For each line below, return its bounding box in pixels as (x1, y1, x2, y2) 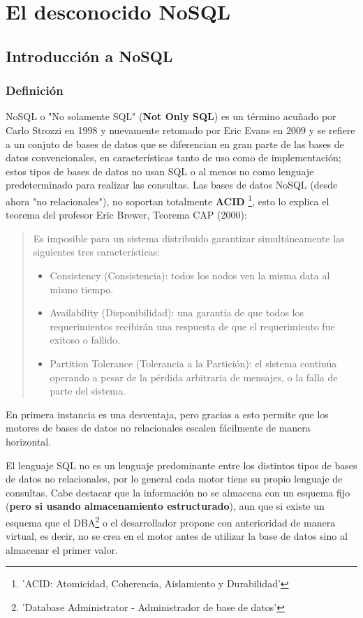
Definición (6, 82, 64, 99)
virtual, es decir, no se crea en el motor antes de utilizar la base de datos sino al (6, 529, 348, 543)
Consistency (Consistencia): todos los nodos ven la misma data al (50, 267, 330, 282)
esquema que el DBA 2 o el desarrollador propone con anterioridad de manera (6, 513, 336, 529)
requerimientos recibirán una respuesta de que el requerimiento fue (50, 318, 335, 333)
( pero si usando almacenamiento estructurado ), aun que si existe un (6, 499, 325, 513)
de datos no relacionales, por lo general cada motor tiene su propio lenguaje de (6, 471, 343, 486)
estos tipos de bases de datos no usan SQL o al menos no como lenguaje (6, 163, 314, 178)
